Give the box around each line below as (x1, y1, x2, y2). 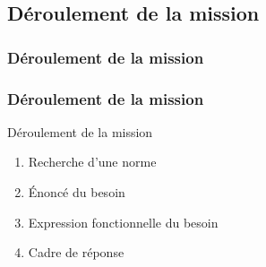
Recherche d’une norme (28, 152, 157, 171)
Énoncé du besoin (28, 183, 125, 202)
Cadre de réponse (28, 243, 124, 262)
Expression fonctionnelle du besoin (28, 212, 219, 231)
